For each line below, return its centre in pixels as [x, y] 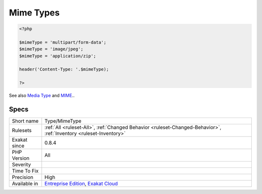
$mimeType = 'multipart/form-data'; [63, 42]
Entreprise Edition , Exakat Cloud [81, 184]
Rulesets [22, 131]
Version [21, 158]
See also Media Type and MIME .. [42, 96]
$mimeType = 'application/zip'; [58, 56]
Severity [21, 164]
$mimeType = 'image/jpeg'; [51, 49]
